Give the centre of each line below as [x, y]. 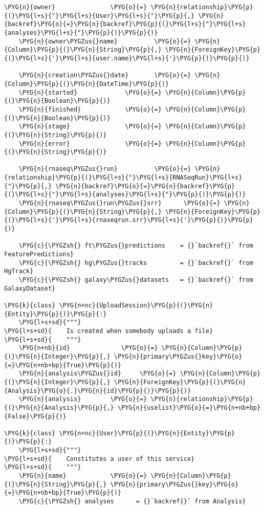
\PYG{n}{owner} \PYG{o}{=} [76, 7]
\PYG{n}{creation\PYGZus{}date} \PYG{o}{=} [105, 75]
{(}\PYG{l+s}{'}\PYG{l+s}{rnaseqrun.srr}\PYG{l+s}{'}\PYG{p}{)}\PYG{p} [129, 220]
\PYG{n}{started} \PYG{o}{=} [90, 92]
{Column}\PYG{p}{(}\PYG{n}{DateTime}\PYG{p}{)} [87, 84]
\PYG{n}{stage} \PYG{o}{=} [90, 127]
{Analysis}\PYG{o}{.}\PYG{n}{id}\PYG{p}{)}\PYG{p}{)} [98, 391]
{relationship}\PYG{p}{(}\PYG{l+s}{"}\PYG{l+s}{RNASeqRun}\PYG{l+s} [123, 178]
